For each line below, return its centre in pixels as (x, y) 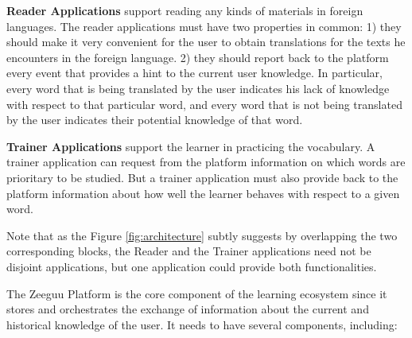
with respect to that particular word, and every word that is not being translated (204, 104)
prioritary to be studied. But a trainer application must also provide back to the (202, 177)
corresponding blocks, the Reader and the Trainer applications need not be (189, 251)
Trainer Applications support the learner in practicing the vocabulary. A (191, 146)
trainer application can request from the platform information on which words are (206, 162)
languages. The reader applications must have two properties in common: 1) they (204, 26)
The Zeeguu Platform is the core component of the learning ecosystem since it (197, 293)
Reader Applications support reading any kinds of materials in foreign (185, 10)
